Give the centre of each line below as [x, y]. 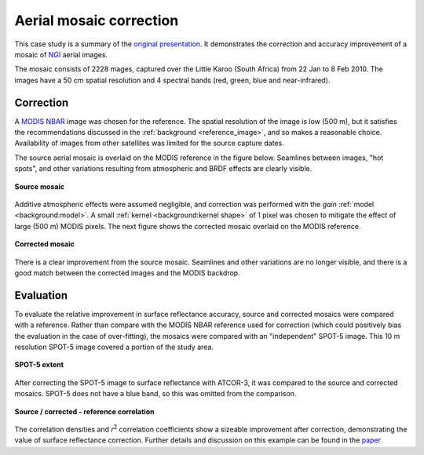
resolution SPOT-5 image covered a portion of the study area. [114, 347]
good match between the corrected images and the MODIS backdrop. [127, 273]
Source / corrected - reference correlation [84, 411]
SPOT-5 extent [39, 365]
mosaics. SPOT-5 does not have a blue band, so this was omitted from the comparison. [155, 394]
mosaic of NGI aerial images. [61, 54]
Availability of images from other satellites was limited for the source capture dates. [149, 143]
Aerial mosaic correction [97, 20]
